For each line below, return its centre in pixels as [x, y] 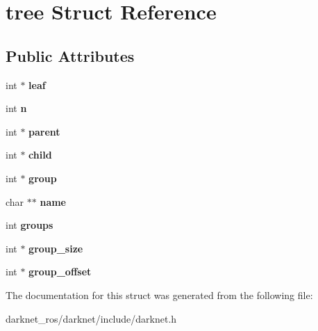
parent [44, 131]
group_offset [60, 272]
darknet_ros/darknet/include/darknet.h [91, 318]
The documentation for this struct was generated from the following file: [159, 294]
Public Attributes [70, 55]
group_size [56, 248]
